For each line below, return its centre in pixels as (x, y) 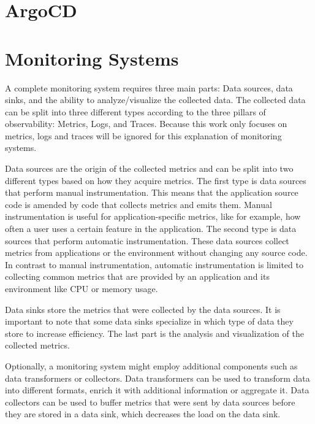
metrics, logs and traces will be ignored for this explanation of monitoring (143, 135)
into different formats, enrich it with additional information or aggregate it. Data (157, 390)
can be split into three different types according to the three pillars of (135, 111)
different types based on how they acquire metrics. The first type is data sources (156, 180)
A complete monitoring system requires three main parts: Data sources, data (149, 87)
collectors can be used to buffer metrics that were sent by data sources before (150, 402)
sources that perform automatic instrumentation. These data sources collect (147, 240)
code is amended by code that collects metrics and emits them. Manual (139, 204)
